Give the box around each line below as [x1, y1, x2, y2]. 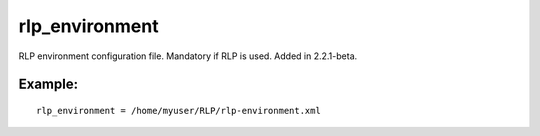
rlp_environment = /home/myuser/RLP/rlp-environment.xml [36, 105, 322, 116]
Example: [18, 76, 79, 93]
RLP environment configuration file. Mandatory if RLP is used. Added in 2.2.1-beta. [18, 50, 358, 62]
